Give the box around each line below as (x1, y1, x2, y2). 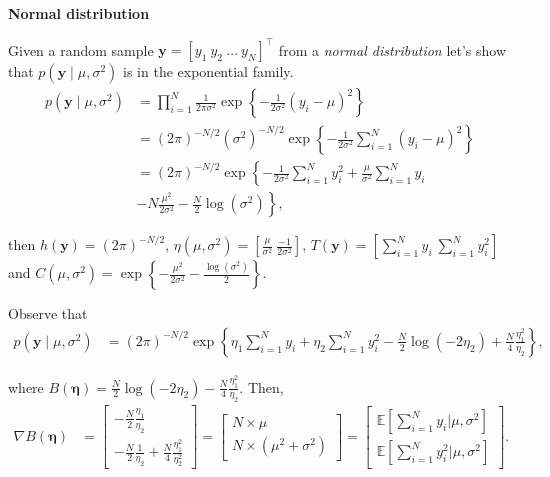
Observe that (8, 303, 88, 324)
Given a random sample (8, 39, 154, 60)
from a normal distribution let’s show (278, 39, 507, 60)
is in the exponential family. (123, 61, 294, 82)
